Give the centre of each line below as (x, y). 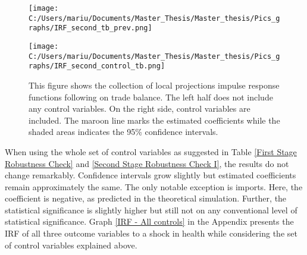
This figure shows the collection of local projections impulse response (154, 85)
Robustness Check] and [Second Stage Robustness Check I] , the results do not (147, 163)
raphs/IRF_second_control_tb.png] (97, 66)
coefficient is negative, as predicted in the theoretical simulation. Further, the (146, 198)
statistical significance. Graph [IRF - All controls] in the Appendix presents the (149, 221)
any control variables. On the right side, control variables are (140, 108)
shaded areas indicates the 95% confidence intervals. (123, 132)
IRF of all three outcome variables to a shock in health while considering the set (151, 233)
